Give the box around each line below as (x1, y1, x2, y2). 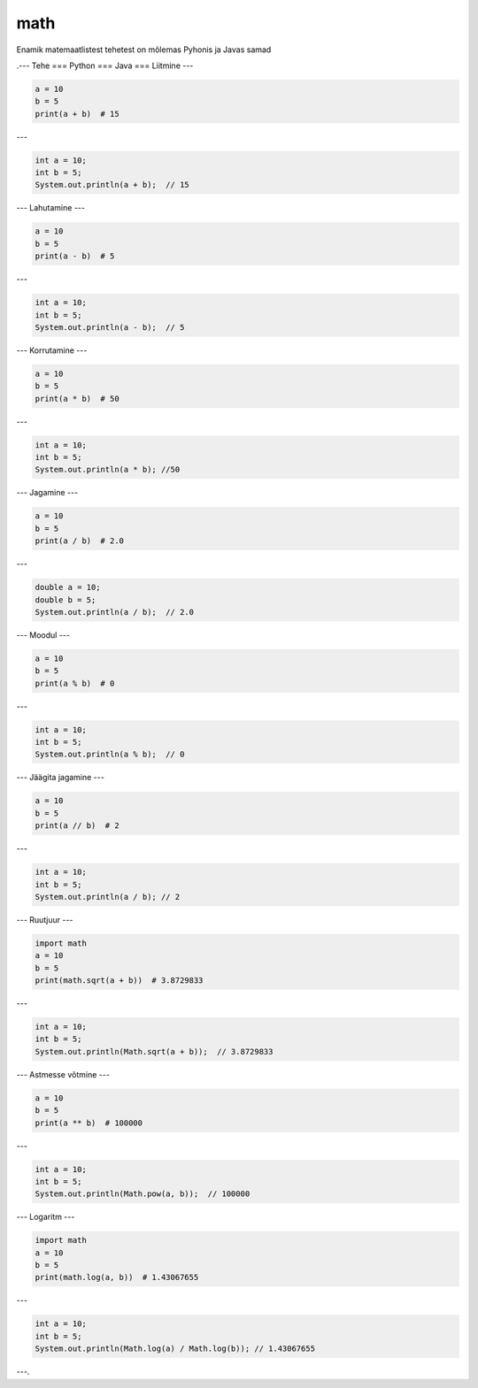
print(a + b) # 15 (35, 109, 119, 119)
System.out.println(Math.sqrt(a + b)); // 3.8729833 (35, 1047, 274, 1056)
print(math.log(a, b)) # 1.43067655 (35, 1272, 199, 1283)
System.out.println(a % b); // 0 (35, 749, 185, 760)
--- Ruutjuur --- (16, 914, 74, 924)
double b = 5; (35, 594, 96, 605)
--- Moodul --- (16, 629, 71, 640)
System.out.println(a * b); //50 (35, 464, 181, 475)
